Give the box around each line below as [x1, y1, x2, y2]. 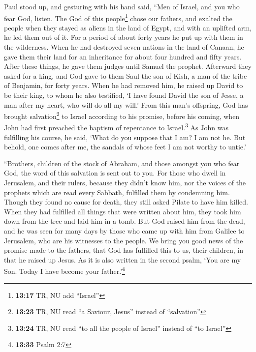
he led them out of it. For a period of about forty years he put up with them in [4, 32, 243, 42]
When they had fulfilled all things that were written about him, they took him [4, 206, 241, 216]
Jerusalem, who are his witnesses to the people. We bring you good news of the [4, 235, 243, 245]
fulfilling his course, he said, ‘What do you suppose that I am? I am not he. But [4, 132, 246, 142]
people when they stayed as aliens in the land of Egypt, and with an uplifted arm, [4, 22, 252, 32]
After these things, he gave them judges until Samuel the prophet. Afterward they [4, 61, 252, 71]
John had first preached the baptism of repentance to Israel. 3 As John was [4, 121, 228, 133]
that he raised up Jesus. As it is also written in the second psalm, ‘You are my [4, 254, 241, 264]
